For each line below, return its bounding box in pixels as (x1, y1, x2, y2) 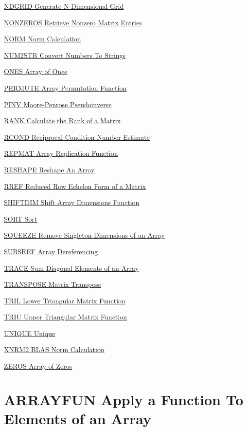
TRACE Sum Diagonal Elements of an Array (4, 262, 139, 273)
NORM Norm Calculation (4, 34, 81, 44)
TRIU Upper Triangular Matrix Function (4, 312, 127, 322)
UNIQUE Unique (4, 328, 55, 338)
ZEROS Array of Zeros (4, 361, 72, 371)
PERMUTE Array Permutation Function (4, 82, 127, 93)
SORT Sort (4, 213, 37, 224)
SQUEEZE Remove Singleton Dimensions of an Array (4, 230, 165, 240)
